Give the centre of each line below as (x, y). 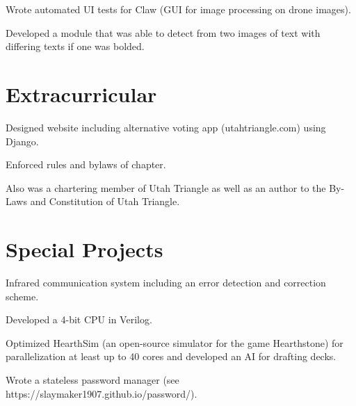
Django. (22, 141)
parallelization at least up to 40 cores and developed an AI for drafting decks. (171, 356)
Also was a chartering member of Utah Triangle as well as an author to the (166, 187)
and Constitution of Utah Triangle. (105, 201)
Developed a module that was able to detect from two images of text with (163, 32)
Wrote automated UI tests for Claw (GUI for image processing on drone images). (178, 9)
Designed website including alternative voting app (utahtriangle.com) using (166, 127)
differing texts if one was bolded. (75, 46)
